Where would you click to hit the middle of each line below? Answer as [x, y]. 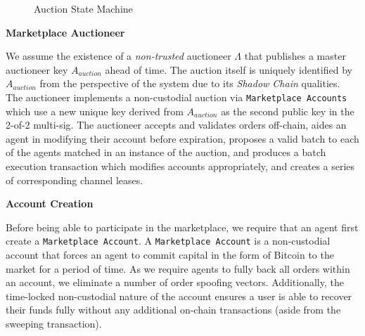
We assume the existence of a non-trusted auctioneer [119, 56]
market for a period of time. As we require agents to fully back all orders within [178, 268]
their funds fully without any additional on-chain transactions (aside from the [173, 310]
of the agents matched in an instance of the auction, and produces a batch [166, 152]
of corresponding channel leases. [75, 180]
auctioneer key [37, 69]
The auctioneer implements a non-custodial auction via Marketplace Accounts [177, 97]
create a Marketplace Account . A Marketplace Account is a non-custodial [168, 241]
